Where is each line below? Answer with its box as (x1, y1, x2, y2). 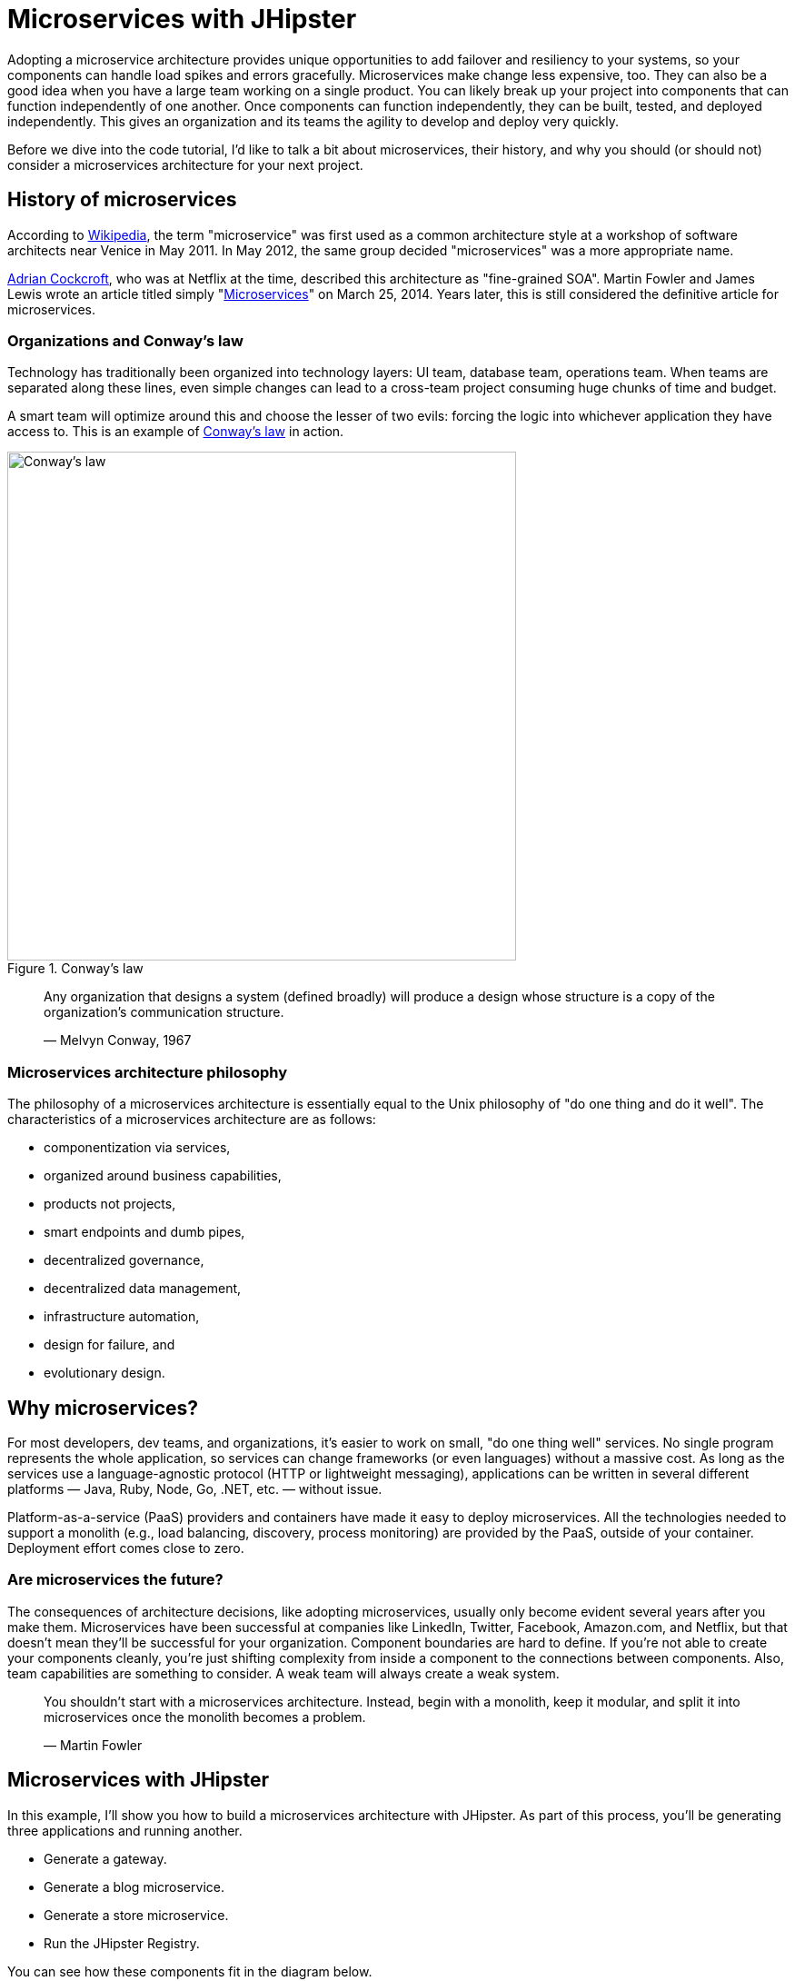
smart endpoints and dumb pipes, (44, 1224, 245, 1240)
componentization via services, (44, 1140, 231, 1156)
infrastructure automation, (44, 1309, 200, 1325)
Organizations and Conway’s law (7, 331, 243, 350)
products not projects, (44, 1196, 176, 1212)
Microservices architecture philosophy (7, 1062, 287, 1081)
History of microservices (7, 188, 237, 212)
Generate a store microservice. (44, 1906, 229, 1923)
